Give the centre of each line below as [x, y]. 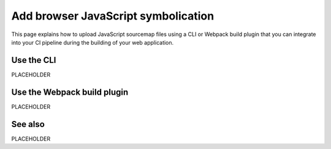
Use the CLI [34, 60]
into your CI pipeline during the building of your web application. [93, 42]
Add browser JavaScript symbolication [113, 16]
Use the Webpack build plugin [70, 92]
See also [28, 124]
